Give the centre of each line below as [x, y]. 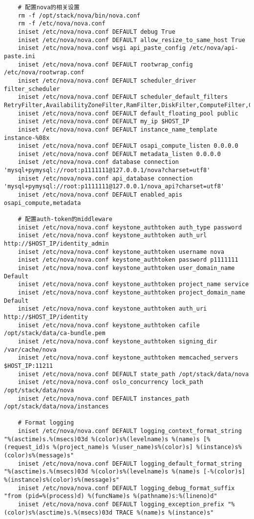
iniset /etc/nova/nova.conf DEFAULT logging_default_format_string [130, 463]
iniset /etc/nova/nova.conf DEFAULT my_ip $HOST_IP [104, 122]
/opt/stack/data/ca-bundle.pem [55, 333]
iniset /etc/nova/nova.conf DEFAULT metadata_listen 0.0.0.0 [119, 154]
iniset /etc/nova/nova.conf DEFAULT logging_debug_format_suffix [126, 488]
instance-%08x [27, 138]
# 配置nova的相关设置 [49, 7]
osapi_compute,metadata [42, 203]
